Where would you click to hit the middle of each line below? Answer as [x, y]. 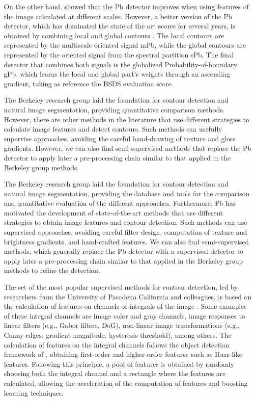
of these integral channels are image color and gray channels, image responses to [125, 315]
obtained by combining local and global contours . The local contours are [114, 35]
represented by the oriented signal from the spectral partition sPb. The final [119, 54]
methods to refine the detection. [52, 270]
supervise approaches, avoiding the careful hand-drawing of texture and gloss [120, 138]
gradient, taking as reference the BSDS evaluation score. [89, 83]
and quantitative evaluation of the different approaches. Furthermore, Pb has [120, 203]
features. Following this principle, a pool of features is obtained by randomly [119, 363]
